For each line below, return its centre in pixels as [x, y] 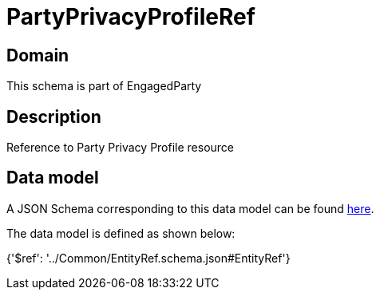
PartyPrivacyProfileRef [131, 17]
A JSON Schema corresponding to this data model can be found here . [190, 208]
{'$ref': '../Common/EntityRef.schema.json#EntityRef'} [148, 258]
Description [54, 116]
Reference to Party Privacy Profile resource [121, 148]
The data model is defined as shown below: [121, 233]
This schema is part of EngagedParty [104, 86]
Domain [38, 55]
